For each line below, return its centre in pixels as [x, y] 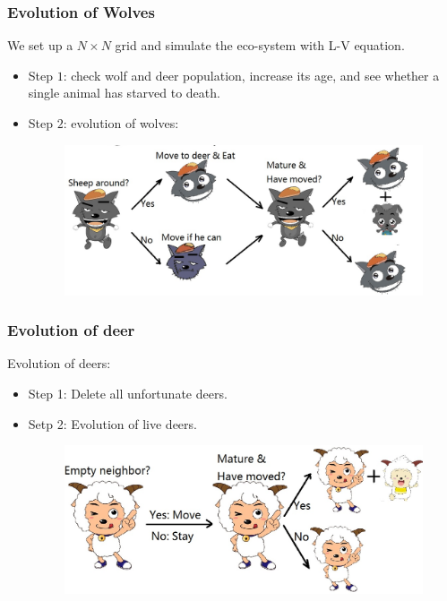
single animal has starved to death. [124, 93]
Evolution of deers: [59, 363]
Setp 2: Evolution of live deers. [112, 423]
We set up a [40, 45]
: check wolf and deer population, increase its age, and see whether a [251, 75]
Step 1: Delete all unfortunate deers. [128, 394]
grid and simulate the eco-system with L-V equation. [260, 45]
